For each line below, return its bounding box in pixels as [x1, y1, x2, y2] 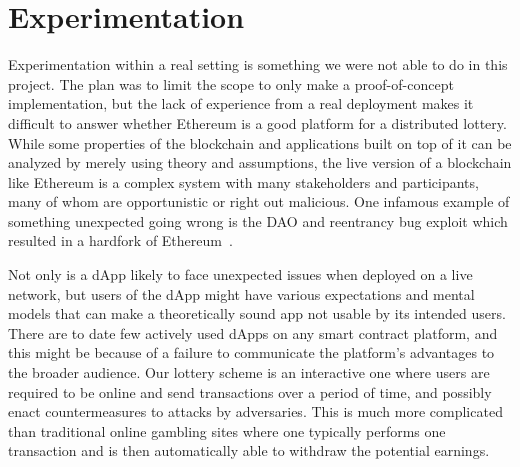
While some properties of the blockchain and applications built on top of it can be [8, 132, 512, 153]
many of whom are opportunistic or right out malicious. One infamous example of [8, 191, 510, 212]
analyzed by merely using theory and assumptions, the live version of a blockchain [8, 152, 512, 173]
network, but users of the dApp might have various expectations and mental [8, 283, 475, 304]
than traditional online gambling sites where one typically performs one [8, 420, 446, 441]
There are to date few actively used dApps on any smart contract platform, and [8, 322, 498, 343]
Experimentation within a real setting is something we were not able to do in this [8, 54, 508, 75]
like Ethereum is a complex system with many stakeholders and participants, [8, 171, 479, 192]
